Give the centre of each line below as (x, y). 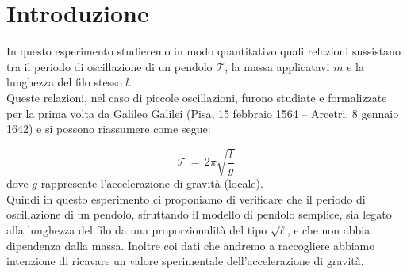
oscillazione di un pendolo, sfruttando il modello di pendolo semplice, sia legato (199, 214)
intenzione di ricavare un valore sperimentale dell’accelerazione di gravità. (185, 261)
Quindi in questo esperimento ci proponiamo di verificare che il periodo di (186, 198)
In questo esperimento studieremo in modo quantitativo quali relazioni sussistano (203, 51)
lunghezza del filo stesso (64, 82)
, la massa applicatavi (277, 66)
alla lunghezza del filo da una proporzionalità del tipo (137, 230)
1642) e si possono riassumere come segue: (109, 129)
